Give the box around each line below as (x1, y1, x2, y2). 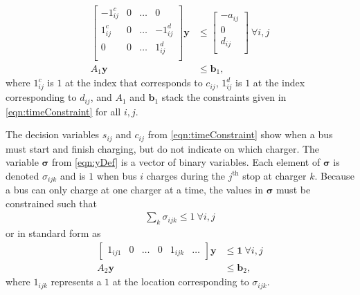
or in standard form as (6, 226, 101, 240)
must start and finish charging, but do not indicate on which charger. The (6, 141, 320, 155)
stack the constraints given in (161, 90, 287, 104)
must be (276, 182, 311, 197)
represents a (51, 274, 102, 289)
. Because (314, 168, 354, 182)
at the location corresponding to (112, 274, 249, 289)
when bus (96, 168, 137, 182)
